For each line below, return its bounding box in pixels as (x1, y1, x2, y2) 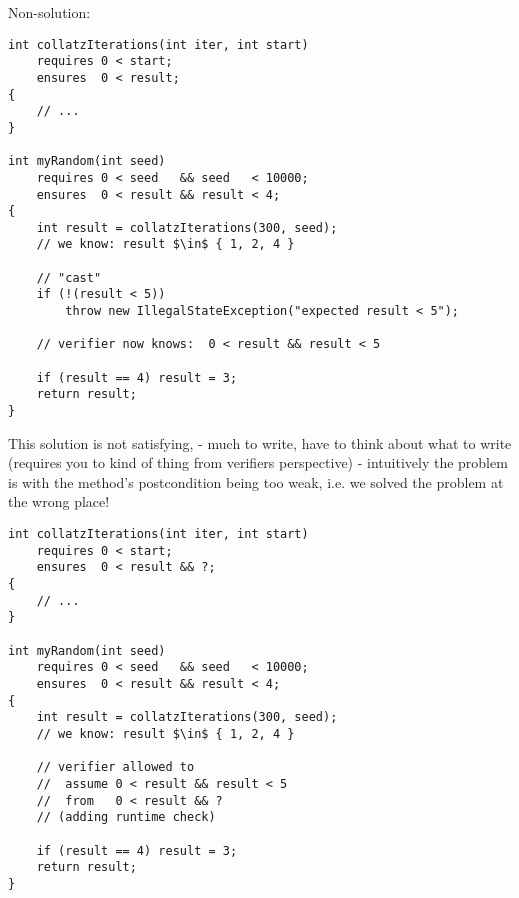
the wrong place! (8, 491, 110, 512)
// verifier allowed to (36, 760, 195, 775)
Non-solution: (8, 2, 91, 22)
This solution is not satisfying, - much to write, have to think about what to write (8, 432, 512, 453)
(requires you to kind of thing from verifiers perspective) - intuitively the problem (8, 452, 508, 473)
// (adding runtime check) (36, 810, 216, 825)
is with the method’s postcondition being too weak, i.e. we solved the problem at (8, 471, 504, 492)
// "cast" (36, 270, 102, 285)
